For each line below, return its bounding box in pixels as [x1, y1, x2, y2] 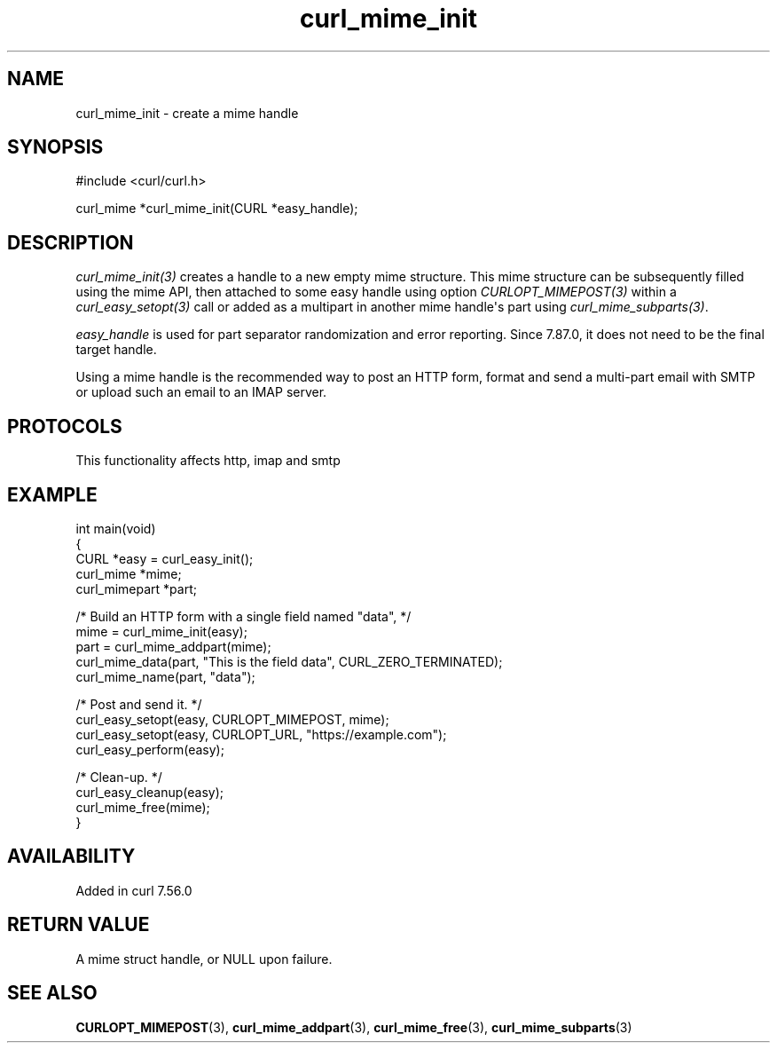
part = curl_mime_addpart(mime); [75, 638, 271, 654]
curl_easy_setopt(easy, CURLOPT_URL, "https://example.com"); [75, 726, 447, 742]
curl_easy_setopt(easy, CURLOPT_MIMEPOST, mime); [75, 711, 389, 727]
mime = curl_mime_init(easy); [75, 623, 247, 639]
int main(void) [75, 520, 156, 536]
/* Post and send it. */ [75, 696, 202, 712]
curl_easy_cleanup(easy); [75, 784, 224, 800]
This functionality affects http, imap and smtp [75, 453, 341, 469]
